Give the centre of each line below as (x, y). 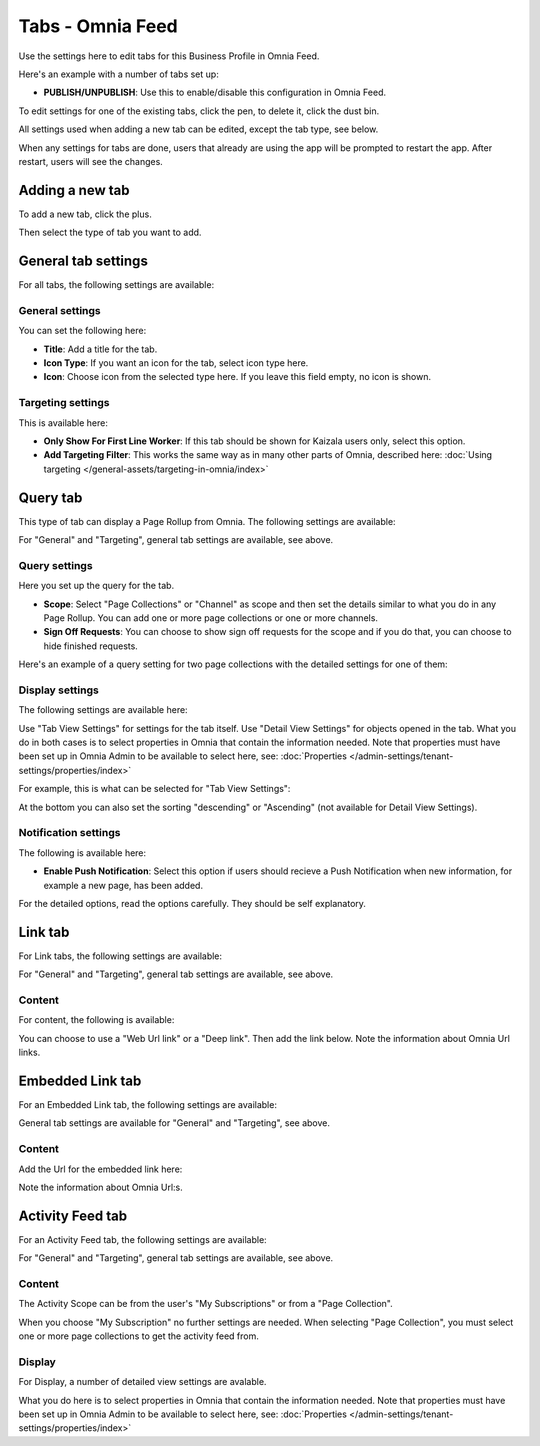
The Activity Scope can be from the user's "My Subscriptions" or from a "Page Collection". (206, 1304)
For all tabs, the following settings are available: (116, 285)
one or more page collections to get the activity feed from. (138, 1336)
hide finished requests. (91, 646)
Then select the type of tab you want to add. (110, 232)
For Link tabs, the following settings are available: (120, 956)
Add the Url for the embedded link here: (100, 1169)
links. (29, 1052)
